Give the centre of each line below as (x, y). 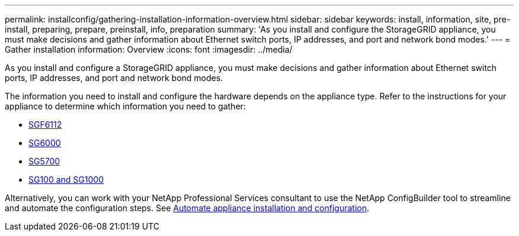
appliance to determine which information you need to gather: (125, 106)
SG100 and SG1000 (66, 180)
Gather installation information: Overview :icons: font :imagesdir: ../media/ (149, 49)
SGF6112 (45, 125)
